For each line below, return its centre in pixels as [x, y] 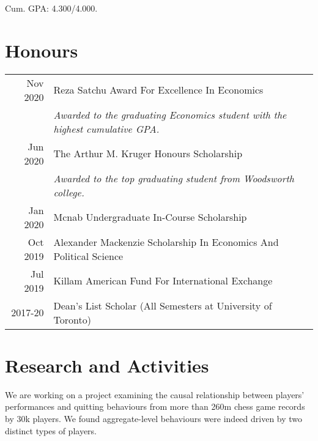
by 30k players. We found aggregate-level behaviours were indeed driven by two [154, 419]
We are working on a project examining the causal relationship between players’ [155, 394]
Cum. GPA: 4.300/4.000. [51, 8]
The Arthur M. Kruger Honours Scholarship [148, 154]
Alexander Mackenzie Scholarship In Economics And [166, 242]
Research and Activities [107, 365]
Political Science [88, 256]
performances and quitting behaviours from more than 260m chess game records [155, 406]
